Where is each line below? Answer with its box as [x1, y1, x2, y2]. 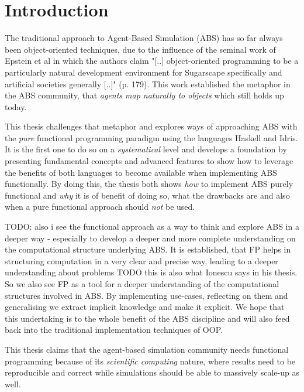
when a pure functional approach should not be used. [5, 200, 195, 213]
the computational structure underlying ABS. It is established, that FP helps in [5, 243, 291, 255]
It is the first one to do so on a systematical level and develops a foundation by [5, 143, 287, 155]
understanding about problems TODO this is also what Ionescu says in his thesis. [5, 266, 298, 278]
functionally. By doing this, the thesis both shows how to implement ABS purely [5, 178, 293, 190]
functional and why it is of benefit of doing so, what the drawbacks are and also [5, 189, 290, 201]
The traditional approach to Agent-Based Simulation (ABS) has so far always [5, 32, 283, 44]
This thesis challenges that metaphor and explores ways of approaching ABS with [5, 120, 298, 132]
